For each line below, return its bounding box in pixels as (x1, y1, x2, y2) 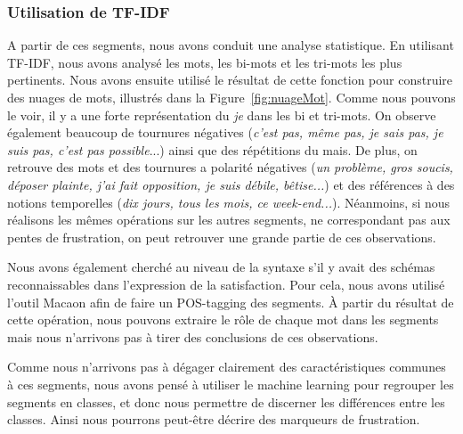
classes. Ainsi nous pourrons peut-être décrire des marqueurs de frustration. (7, 410, 420, 429)
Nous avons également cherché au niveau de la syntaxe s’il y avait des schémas (7, 258, 435, 276)
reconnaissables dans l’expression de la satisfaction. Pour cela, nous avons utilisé (7, 274, 445, 293)
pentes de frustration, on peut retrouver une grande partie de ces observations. (7, 227, 436, 246)
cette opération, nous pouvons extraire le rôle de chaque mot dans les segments (7, 310, 439, 329)
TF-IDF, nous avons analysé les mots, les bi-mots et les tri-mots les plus (7, 53, 402, 71)
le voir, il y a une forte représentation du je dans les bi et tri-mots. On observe (7, 105, 436, 124)
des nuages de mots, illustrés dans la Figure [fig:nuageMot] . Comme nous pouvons (7, 88, 456, 106)
